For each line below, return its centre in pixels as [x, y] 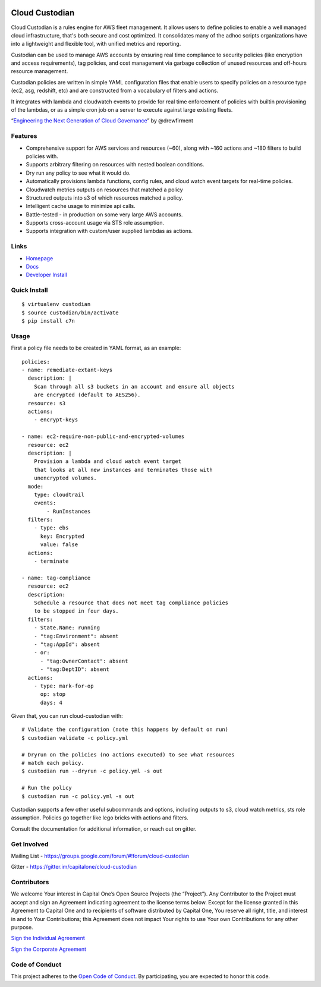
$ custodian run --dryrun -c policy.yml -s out [92, 771]
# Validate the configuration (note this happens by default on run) [125, 730]
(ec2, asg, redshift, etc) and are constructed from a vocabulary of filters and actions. [115, 91]
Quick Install [29, 290]
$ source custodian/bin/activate [70, 313]
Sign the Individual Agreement [48, 938]
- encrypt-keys [56, 420]
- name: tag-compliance [56, 578]
